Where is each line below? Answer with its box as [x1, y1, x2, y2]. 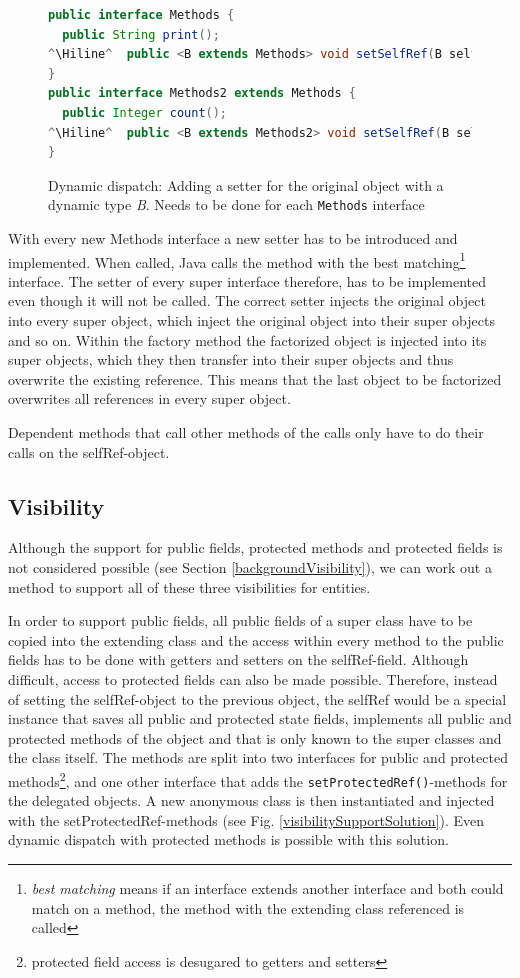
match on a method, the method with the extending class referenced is [31, 897, 465, 918]
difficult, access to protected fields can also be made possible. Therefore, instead [8, 668, 498, 689]
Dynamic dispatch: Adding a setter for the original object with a [48, 174, 444, 195]
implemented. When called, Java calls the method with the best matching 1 [8, 248, 466, 272]
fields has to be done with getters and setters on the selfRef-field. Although [8, 649, 469, 670]
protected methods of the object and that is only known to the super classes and [8, 727, 502, 748]
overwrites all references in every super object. [8, 388, 291, 409]
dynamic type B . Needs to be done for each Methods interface [48, 194, 425, 215]
